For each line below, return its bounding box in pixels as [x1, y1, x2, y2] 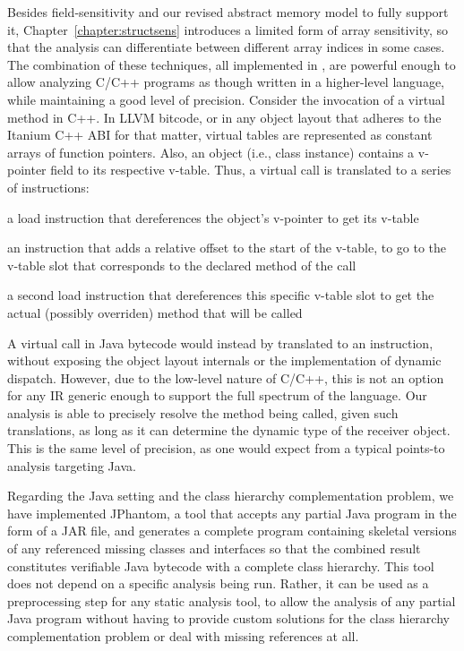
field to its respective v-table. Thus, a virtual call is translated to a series [50, 160, 451, 179]
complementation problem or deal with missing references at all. [7, 627, 359, 645]
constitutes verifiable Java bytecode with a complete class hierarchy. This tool [7, 556, 434, 575]
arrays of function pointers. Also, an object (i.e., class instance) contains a [7, 142, 415, 161]
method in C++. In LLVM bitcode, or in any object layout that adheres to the [7, 107, 442, 126]
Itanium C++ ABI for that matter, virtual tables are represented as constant [7, 125, 433, 144]
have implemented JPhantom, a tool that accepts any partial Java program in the [7, 503, 457, 522]
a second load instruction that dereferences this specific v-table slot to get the [7, 286, 434, 304]
